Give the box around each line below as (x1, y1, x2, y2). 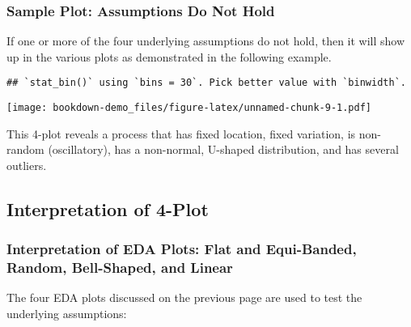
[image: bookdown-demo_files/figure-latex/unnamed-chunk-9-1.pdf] (6, 102, 372, 114)
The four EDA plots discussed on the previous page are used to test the (6, 289, 362, 306)
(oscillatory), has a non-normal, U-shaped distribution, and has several (48, 141, 399, 158)
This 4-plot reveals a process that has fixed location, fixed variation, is (6, 125, 356, 142)
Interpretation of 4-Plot (6, 196, 209, 221)
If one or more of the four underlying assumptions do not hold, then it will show (6, 32, 405, 49)
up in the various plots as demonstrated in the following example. (6, 48, 332, 65)
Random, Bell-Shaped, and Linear (6, 257, 233, 278)
